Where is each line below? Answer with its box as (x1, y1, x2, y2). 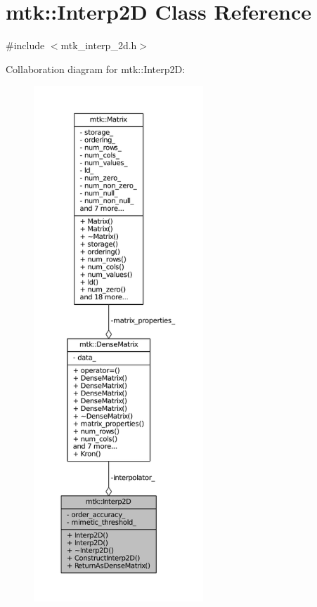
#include (6, 38, 45, 53)
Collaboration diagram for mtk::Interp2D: (6, 61, 186, 76)
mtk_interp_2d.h (60, 38, 137, 53)
